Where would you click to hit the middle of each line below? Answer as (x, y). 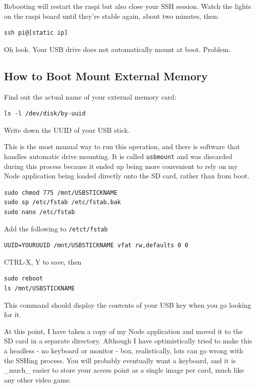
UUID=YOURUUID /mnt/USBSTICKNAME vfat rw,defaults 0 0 (96, 246)
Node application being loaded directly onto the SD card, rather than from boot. (127, 176)
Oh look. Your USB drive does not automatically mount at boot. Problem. (117, 49)
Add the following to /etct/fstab (56, 228)
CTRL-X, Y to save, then (43, 261)
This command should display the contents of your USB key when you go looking (128, 305)
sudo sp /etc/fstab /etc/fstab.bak (63, 202)
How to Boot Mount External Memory (106, 76)
